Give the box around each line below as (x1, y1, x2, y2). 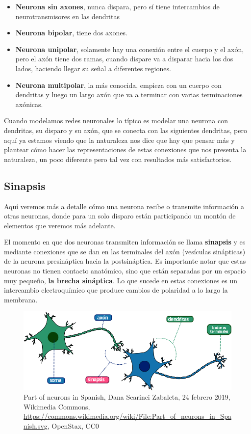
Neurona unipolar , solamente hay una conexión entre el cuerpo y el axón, (15, 44, 244, 54)
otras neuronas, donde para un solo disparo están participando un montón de (4, 211, 236, 221)
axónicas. (15, 99, 43, 109)
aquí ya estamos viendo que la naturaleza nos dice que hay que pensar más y (4, 135, 235, 145)
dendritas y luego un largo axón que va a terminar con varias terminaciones (15, 89, 243, 100)
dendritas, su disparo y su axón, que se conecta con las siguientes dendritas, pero (4, 125, 247, 135)
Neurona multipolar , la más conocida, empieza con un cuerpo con (15, 80, 222, 90)
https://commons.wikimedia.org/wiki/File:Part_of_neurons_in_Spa (24, 411, 231, 421)
